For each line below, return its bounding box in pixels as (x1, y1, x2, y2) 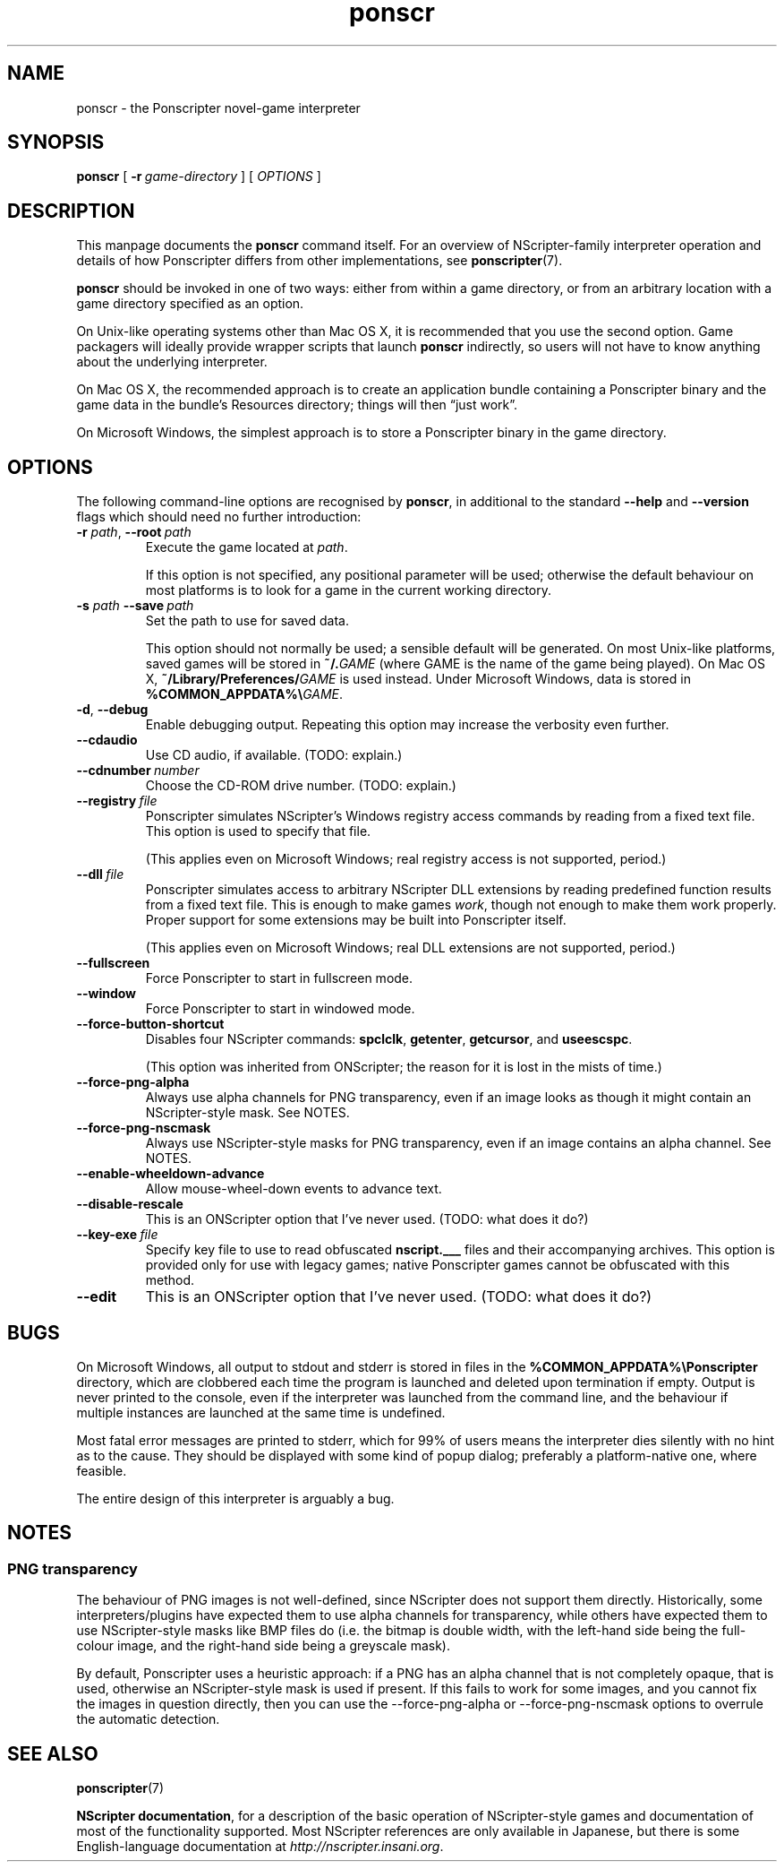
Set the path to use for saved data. (145, 613, 349, 629)
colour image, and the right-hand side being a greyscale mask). (76, 1638, 450, 1654)
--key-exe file (76, 1227, 158, 1243)
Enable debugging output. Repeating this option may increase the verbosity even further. (145, 717, 669, 733)
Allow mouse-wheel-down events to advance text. (145, 1181, 442, 1197)
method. (145, 1272, 195, 1288)
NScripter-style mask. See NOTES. (145, 1105, 350, 1121)
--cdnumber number (76, 762, 200, 779)
